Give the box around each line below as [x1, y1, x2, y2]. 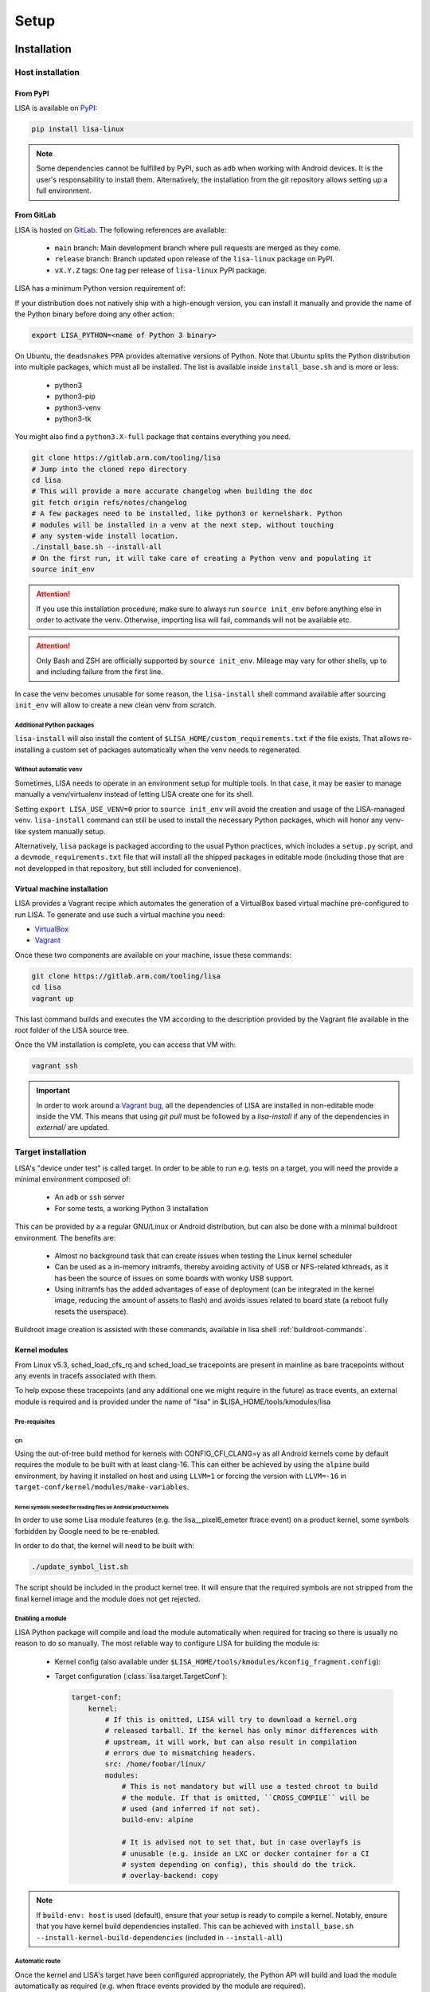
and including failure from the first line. [36, 667, 163, 676]
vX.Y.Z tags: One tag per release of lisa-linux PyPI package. [54, 265, 267, 275]
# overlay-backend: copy [121, 1871, 219, 1880]
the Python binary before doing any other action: [14, 309, 174, 319]
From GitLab [14, 210, 57, 220]
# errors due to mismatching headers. [104, 1749, 256, 1758]
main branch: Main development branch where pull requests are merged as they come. [54, 243, 342, 253]
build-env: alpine [121, 1815, 194, 1825]
